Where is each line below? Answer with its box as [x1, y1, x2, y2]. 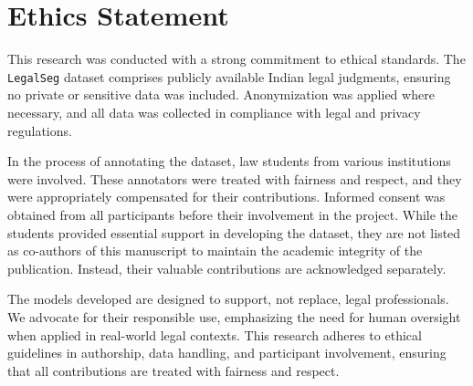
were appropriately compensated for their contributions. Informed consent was [7, 187, 446, 206]
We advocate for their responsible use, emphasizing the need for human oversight [7, 307, 461, 326]
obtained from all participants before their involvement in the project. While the [7, 204, 458, 224]
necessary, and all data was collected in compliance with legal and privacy [7, 102, 421, 121]
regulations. [7, 120, 72, 140]
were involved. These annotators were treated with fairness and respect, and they [7, 169, 462, 188]
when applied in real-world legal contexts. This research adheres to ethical [7, 325, 422, 344]
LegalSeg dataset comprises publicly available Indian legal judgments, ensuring [7, 67, 451, 86]
